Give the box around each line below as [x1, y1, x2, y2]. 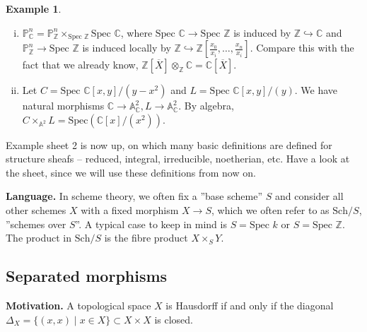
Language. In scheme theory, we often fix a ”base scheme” [6, 189, 263, 203]
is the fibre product [104, 230, 188, 245]
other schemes [6, 203, 66, 218]
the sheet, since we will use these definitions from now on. [6, 165, 256, 179]
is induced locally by [82, 40, 171, 55]
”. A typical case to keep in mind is [75, 216, 227, 231]
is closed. [154, 312, 193, 326]
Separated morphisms [6, 265, 168, 287]
